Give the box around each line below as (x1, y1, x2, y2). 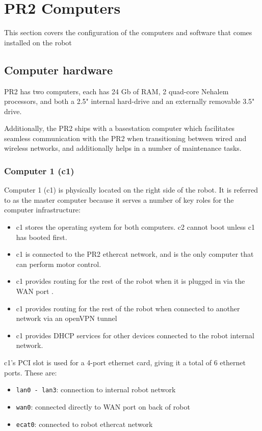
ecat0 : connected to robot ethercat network (16, 418, 153, 429)
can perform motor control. (16, 258, 101, 269)
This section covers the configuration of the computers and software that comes (4, 27, 252, 38)
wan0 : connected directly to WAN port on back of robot (16, 401, 190, 412)
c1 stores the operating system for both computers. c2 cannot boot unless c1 (16, 222, 255, 232)
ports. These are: (4, 367, 57, 378)
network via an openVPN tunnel (16, 313, 117, 324)
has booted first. (16, 231, 67, 242)
